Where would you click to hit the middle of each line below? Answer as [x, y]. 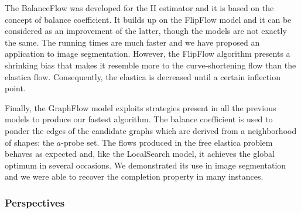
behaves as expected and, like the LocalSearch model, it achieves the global [140, 154]
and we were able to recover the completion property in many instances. [134, 176]
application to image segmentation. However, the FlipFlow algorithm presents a [148, 54]
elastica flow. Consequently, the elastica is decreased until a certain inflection [143, 76]
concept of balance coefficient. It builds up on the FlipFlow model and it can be [148, 19]
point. [15, 88]
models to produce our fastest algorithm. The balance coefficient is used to [139, 119]
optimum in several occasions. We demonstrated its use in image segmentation [146, 165]
